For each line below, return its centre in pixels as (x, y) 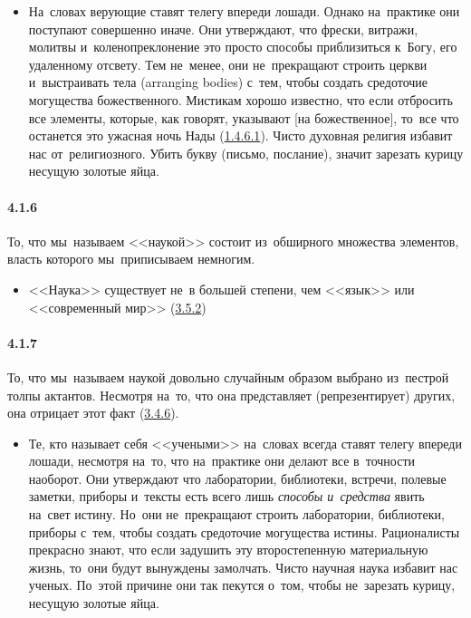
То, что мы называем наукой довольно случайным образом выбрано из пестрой (228, 377)
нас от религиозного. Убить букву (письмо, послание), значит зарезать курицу (246, 153)
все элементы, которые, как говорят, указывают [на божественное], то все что (244, 117)
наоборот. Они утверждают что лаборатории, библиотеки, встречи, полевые (237, 478)
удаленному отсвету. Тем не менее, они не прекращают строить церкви (228, 64)
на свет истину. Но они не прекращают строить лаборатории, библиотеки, (236, 514)
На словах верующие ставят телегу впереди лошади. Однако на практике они (244, 11)
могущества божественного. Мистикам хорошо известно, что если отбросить (240, 99)
